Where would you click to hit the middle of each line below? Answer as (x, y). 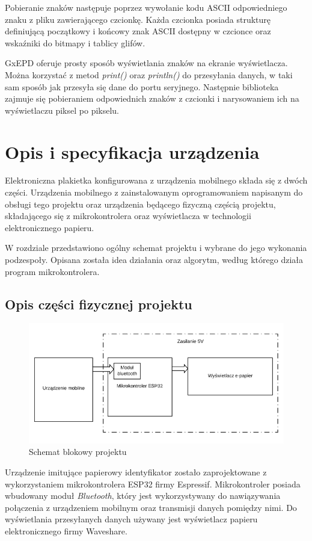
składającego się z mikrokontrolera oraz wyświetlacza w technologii (128, 216)
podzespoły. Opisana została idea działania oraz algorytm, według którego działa (154, 260)
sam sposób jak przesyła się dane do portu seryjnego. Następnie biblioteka (142, 86)
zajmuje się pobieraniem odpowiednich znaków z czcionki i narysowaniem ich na (152, 98)
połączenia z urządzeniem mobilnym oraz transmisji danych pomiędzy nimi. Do (151, 507)
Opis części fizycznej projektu (99, 304)
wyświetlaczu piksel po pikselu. (62, 110)
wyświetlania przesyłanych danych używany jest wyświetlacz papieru (131, 519)
